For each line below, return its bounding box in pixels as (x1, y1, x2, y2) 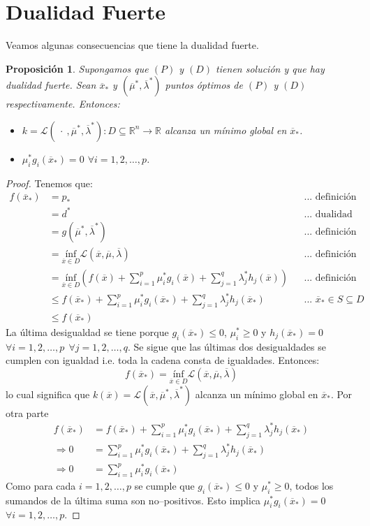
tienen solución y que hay (216, 61, 325, 75)
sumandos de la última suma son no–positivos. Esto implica (6, 492, 261, 507)
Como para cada (6, 478, 76, 492)
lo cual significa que (6, 386, 90, 401)
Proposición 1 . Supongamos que (6, 61, 149, 75)
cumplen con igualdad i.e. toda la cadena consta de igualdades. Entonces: (6, 353, 320, 367)
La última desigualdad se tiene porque (6, 324, 169, 339)
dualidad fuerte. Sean (6, 78, 96, 92)
